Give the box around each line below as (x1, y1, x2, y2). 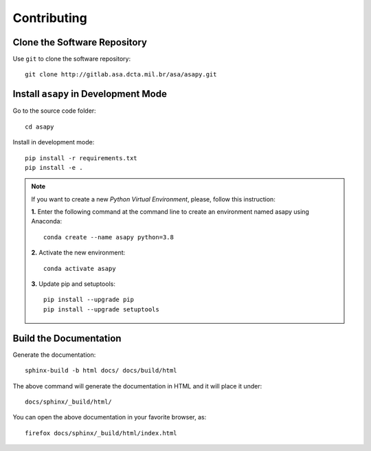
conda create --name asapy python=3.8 (43, 233, 175, 241)
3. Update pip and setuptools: (31, 280, 116, 288)
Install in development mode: (12, 138, 95, 146)
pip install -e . (25, 164, 83, 171)
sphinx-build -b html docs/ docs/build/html (25, 366, 178, 375)
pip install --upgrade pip (43, 296, 134, 304)
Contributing (12, 10, 87, 25)
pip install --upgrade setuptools (43, 305, 159, 313)
